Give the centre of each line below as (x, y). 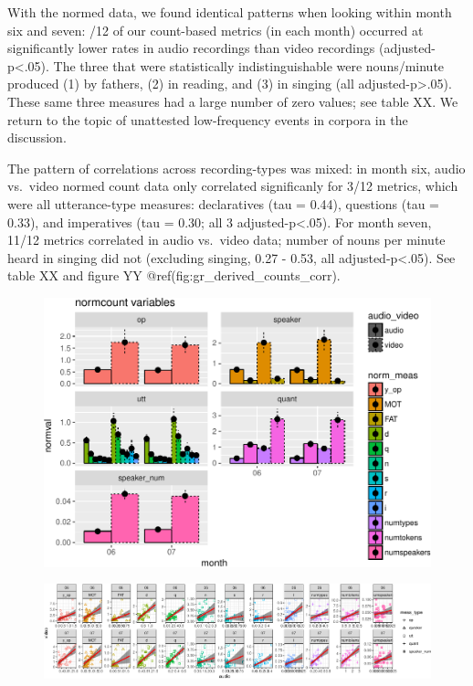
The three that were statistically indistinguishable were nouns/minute (249, 65)
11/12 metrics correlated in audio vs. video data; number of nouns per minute (226, 240)
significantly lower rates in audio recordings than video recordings (191, 48)
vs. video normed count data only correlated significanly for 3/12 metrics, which (233, 186)
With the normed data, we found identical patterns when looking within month (230, 12)
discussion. (37, 137)
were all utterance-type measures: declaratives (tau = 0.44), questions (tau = (224, 203)
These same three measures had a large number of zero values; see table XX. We (233, 101)
